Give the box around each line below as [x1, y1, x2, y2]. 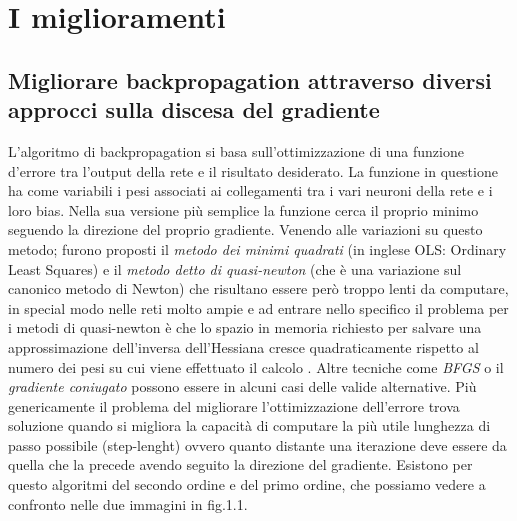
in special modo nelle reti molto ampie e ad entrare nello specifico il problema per [8, 297, 509, 318]
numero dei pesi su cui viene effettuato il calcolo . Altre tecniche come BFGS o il [8, 356, 504, 377]
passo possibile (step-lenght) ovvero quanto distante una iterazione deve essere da [8, 434, 507, 455]
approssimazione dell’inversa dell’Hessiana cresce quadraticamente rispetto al [8, 336, 479, 357]
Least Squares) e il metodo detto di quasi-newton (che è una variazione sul [8, 258, 462, 279]
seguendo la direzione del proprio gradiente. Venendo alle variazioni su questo [8, 219, 483, 240]
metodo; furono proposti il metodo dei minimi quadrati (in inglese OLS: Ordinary [8, 238, 507, 259]
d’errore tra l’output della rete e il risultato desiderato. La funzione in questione [8, 160, 498, 181]
